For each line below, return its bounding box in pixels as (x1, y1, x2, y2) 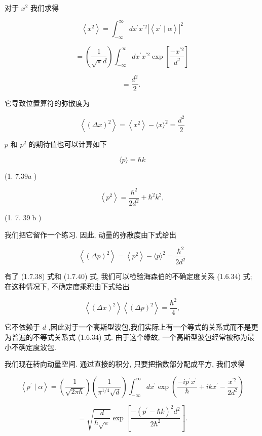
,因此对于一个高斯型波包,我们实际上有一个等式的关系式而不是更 (48, 322, 258, 332)
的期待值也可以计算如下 (28, 139, 107, 149)
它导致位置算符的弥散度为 (5, 98, 90, 108)
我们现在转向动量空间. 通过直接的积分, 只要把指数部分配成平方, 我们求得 (5, 359, 245, 369)
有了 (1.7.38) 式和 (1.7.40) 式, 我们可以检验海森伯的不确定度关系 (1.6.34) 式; (5, 271, 252, 282)
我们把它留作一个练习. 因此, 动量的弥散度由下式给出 (5, 229, 177, 240)
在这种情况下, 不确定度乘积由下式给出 (5, 281, 130, 291)
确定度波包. (18, 341, 56, 352)
